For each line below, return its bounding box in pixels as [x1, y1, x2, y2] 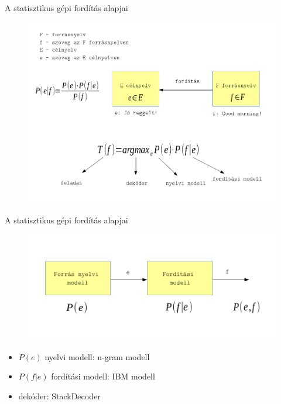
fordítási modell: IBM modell [51, 370, 155, 382]
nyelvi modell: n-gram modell [44, 350, 150, 362]
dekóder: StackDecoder [18, 389, 101, 402]
